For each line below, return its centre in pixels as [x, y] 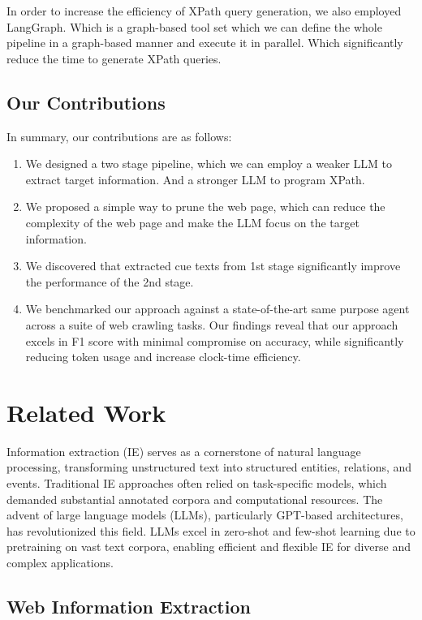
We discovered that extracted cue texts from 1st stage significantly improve [213, 266]
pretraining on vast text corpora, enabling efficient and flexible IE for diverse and [209, 547]
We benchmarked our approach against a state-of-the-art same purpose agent [217, 309]
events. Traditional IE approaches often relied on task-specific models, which [197, 483]
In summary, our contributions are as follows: [119, 136]
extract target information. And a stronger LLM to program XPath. [195, 179]
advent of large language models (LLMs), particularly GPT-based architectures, [205, 515]
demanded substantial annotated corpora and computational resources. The [195, 499]
